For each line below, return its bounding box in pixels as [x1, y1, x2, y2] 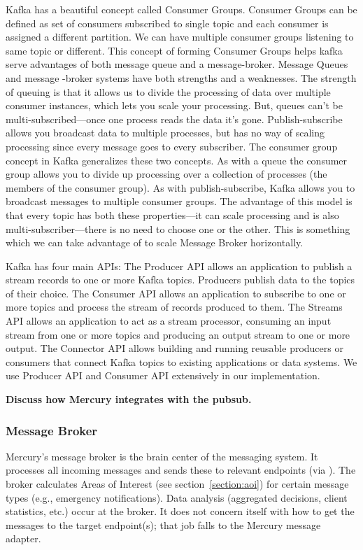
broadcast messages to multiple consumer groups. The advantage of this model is [6, 194, 353, 209]
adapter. [6, 531, 41, 546]
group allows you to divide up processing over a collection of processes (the [6, 167, 327, 181]
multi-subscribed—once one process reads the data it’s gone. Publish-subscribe [6, 111, 343, 126]
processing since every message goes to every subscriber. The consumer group [6, 139, 338, 153]
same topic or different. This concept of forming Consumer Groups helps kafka [6, 43, 343, 57]
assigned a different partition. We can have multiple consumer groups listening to [6, 29, 354, 44]
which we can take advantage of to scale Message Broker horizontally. [6, 235, 304, 250]
